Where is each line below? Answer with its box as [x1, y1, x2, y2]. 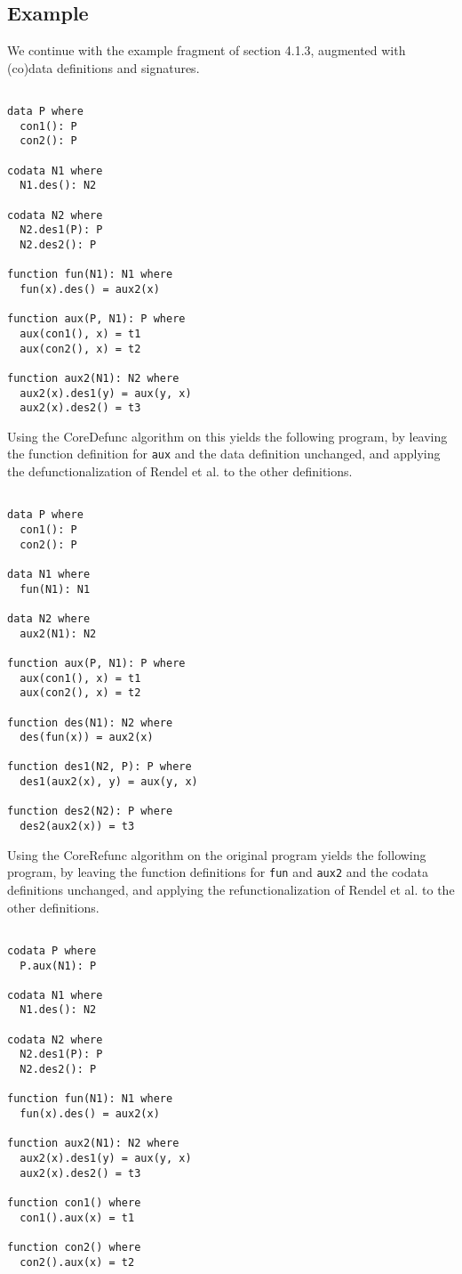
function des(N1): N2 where [7, 716, 173, 729]
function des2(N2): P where [7, 805, 173, 818]
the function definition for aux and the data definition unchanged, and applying [7, 444, 441, 463]
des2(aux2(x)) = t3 [20, 820, 135, 833]
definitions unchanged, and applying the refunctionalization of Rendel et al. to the [7, 880, 455, 899]
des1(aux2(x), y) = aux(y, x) [20, 775, 198, 789]
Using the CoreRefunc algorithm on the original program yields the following [7, 845, 426, 864]
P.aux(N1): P [20, 959, 97, 972]
